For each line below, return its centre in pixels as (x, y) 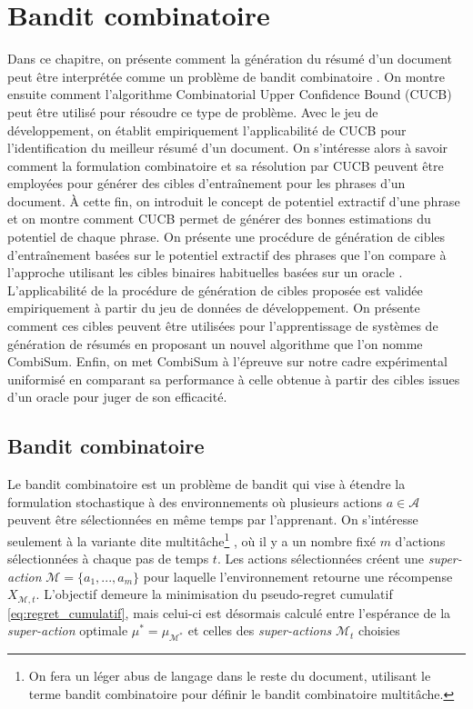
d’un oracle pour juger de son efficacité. (117, 397)
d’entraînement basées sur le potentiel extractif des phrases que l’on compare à (227, 254)
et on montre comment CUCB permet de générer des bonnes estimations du (219, 219)
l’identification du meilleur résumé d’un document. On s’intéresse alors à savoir (228, 148)
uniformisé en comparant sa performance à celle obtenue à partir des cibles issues (234, 379)
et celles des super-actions (260, 630)
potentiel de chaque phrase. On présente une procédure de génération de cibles (226, 237)
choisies (379, 630)
